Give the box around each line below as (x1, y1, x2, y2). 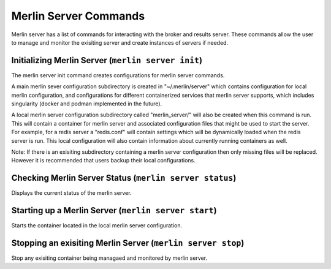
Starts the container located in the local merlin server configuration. (11, 222, 183, 229)
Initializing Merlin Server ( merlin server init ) (11, 55, 202, 66)
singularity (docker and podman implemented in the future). (11, 100, 162, 107)
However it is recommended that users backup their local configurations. (11, 157, 196, 164)
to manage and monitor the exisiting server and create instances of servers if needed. (11, 39, 229, 46)
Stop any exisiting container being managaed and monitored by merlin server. (11, 254, 208, 262)
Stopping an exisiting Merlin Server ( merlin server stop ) (11, 238, 245, 248)
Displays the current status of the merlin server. (11, 189, 132, 197)
